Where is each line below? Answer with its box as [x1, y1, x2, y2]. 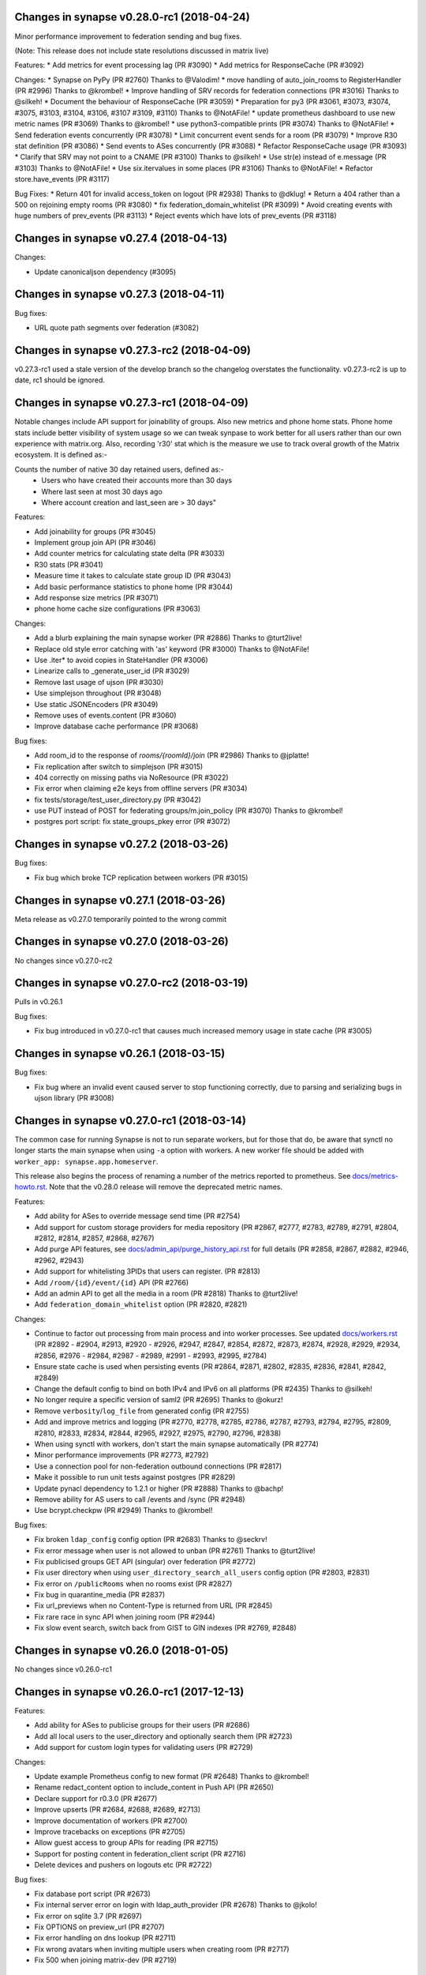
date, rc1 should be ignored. [14, 375, 106, 385]
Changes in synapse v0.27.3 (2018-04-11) [14, 288, 225, 301]
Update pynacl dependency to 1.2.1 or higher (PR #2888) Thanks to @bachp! [34, 1484, 284, 1493]
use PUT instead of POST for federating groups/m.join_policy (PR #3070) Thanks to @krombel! [34, 806, 343, 815]
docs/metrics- [352, 1172, 398, 1181]
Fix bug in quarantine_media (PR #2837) [34, 1590, 166, 1600]
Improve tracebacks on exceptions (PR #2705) [34, 1826, 185, 1836]
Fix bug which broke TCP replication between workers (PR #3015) [34, 873, 248, 882]
